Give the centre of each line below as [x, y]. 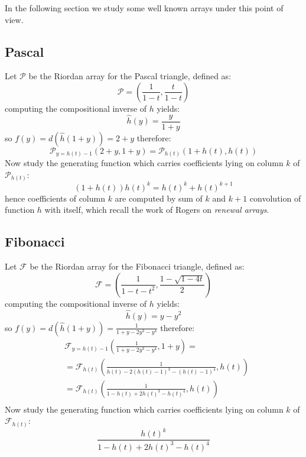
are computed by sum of [159, 198]
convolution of [275, 198]
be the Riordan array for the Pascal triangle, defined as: [130, 76]
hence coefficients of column [55, 198]
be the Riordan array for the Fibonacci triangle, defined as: [137, 266]
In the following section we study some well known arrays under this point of [144, 8]
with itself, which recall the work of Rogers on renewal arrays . [157, 210]
